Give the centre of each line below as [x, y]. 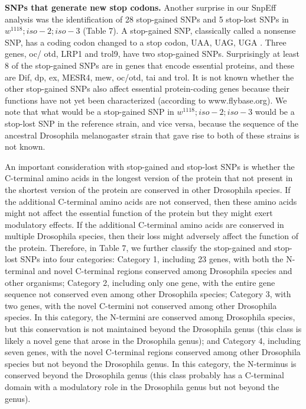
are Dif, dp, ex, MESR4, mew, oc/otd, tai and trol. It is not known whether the [149, 77]
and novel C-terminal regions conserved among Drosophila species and [165, 271]
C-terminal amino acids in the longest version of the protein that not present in [149, 178]
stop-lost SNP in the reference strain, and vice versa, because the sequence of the [152, 123]
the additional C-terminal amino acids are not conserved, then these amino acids [151, 201]
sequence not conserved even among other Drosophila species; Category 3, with [148, 294]
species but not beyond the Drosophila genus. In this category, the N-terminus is [151, 363]
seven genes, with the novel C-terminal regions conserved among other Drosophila [153, 352]
